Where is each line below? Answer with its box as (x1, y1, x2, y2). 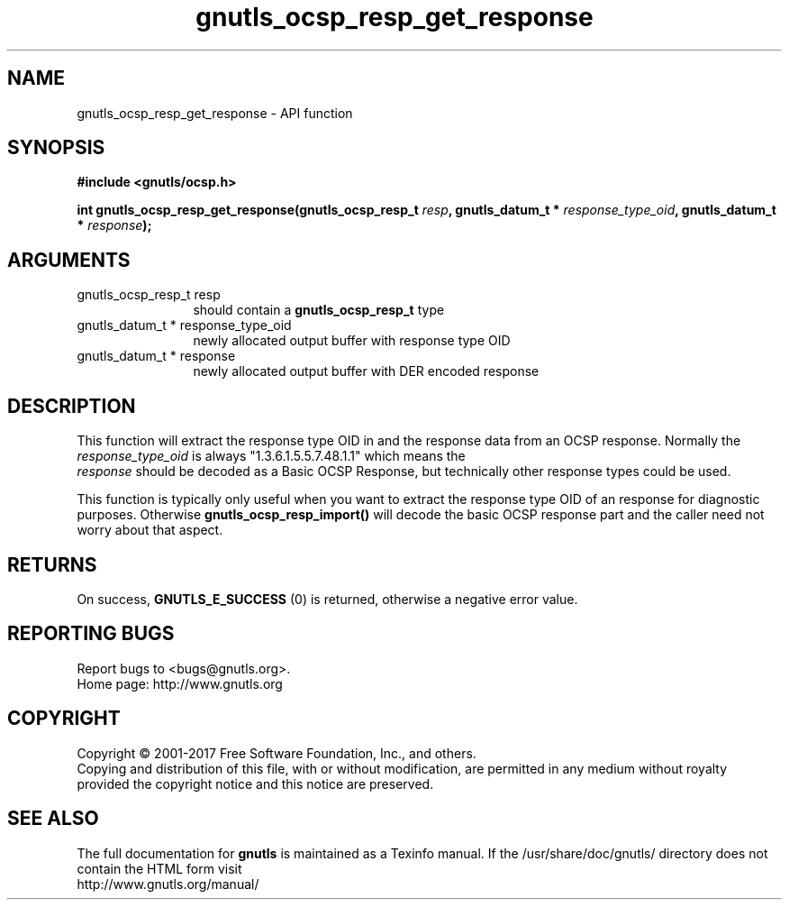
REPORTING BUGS (7, 622, 175, 646)
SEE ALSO (7, 807, 99, 830)
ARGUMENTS (7, 248, 131, 271)
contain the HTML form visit (77, 860, 242, 876)
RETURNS (7, 553, 97, 576)
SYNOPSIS (7, 136, 105, 160)
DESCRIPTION (7, 394, 136, 417)
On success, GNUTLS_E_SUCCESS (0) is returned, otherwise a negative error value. (77, 591, 578, 607)
